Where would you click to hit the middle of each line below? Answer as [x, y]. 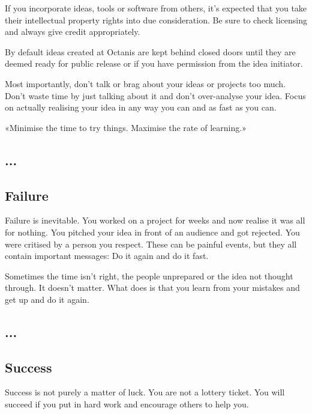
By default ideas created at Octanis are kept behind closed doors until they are [150, 51]
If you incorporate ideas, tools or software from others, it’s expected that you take [156, 8]
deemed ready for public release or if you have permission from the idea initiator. [154, 63]
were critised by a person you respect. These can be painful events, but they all [151, 244]
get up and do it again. [47, 299]
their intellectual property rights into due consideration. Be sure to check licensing [156, 20]
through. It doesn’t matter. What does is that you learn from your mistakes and [152, 288]
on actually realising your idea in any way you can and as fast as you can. [141, 107]
